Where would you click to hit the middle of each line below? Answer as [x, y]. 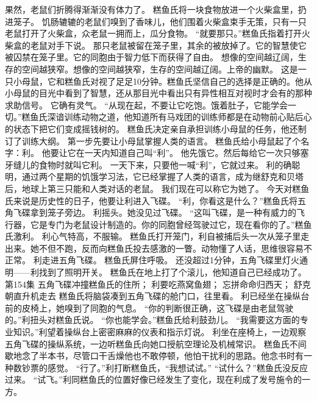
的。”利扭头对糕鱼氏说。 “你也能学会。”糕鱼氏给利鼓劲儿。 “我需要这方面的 [152, 320]
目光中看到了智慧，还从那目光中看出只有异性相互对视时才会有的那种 [175, 93]
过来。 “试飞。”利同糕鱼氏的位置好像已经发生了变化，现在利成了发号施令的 [153, 379]
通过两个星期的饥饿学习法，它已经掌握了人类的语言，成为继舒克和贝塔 [162, 176]
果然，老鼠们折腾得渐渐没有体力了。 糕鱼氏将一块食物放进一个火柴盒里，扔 [156, 9]
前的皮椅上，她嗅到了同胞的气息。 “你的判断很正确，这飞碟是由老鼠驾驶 [149, 307]
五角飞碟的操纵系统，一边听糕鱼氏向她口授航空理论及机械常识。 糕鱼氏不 [151, 343]
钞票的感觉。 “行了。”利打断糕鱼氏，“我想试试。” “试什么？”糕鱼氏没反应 [165, 367]
